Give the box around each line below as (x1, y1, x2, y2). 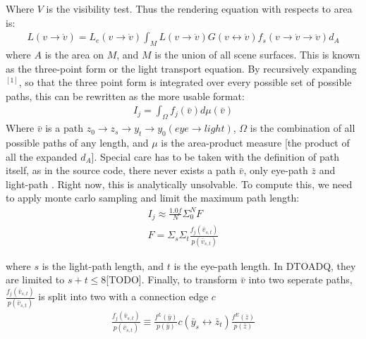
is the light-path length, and (42, 258, 164, 273)
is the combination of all (250, 121, 355, 135)
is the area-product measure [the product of (161, 135, 350, 150)
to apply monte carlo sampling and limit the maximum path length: (6, 190, 300, 205)
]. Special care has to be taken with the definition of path (91, 149, 339, 164)
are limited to (6, 272, 65, 287)
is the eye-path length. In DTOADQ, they (173, 258, 356, 273)
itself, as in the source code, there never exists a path (6, 163, 236, 178)
